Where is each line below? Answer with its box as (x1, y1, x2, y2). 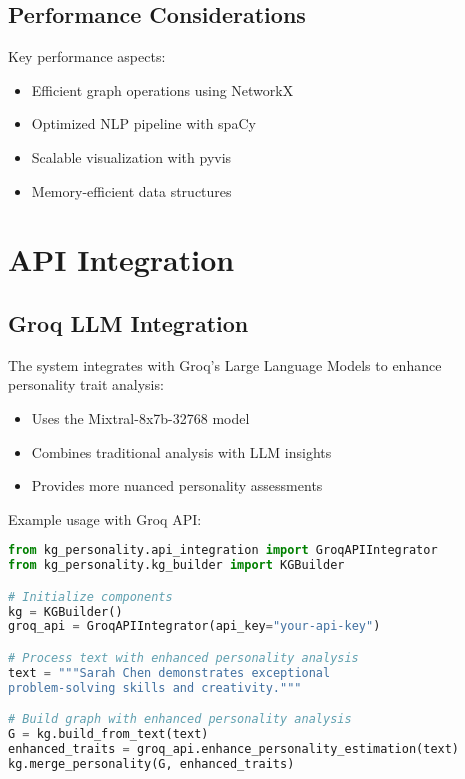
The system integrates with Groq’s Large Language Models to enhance (8, 354, 442, 375)
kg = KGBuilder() (8, 604, 123, 619)
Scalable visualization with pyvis (31, 146, 232, 167)
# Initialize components (8, 589, 173, 604)
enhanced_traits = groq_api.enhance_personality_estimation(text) (8, 742, 460, 757)
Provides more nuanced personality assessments (31, 475, 323, 496)
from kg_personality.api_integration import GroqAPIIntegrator (8, 543, 438, 558)
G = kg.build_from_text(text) (8, 727, 209, 742)
